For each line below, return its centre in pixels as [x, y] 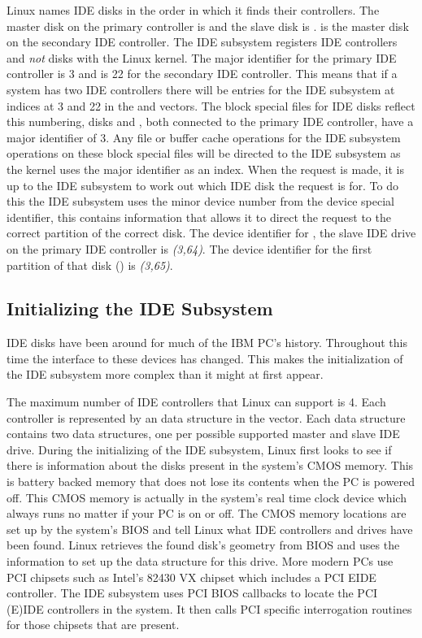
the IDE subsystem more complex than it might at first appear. [165, 374]
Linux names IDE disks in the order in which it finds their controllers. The [193, 10]
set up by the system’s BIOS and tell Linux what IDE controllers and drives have [210, 529]
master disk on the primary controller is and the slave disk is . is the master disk [208, 26]
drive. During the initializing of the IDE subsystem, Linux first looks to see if [199, 449]
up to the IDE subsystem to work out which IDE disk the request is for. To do [203, 185]
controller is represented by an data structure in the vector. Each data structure [206, 417]
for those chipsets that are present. [93, 625]
